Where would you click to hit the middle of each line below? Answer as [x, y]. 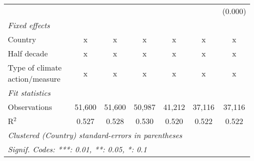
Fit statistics [29, 93]
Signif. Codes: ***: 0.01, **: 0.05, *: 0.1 [77, 149]
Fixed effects [29, 25]
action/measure [34, 79]
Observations [30, 107]
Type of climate [35, 67]
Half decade [28, 53]
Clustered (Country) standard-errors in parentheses [95, 135]
